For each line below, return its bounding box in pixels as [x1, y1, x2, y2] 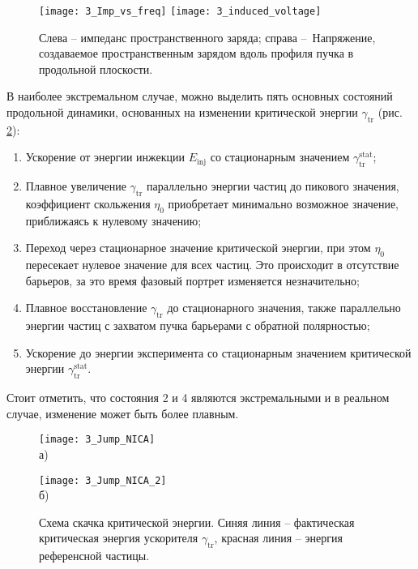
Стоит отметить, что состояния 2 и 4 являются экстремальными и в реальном [6, 389, 390, 406]
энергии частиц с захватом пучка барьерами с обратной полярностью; [25, 317, 370, 334]
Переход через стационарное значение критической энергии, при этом [25, 239, 371, 256]
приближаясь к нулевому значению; [25, 212, 202, 229]
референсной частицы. [39, 547, 150, 564]
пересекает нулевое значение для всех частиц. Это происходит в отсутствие [25, 256, 399, 273]
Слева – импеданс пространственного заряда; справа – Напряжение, [39, 28, 376, 45]
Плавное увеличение [25, 178, 126, 195]
